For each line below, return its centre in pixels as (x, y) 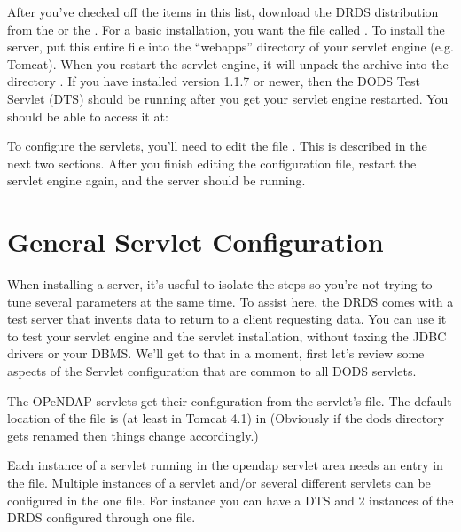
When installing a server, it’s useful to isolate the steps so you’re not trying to (220, 284)
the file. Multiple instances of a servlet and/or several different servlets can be (219, 482)
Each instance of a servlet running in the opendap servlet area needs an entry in (225, 465)
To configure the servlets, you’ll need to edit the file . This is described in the (217, 146)
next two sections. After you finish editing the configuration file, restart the (212, 163)
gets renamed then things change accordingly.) (133, 435)
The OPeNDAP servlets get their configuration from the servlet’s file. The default (230, 400)
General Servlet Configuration (195, 242)
